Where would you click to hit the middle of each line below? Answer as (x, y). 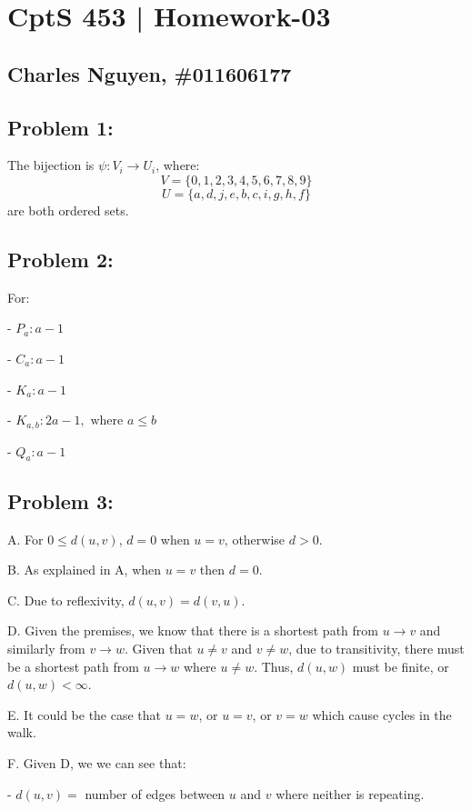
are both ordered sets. (68, 210)
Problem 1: (60, 127)
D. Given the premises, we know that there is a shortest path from (193, 630)
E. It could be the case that (85, 714)
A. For (25, 539)
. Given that (158, 648)
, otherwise (255, 539)
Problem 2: (60, 259)
